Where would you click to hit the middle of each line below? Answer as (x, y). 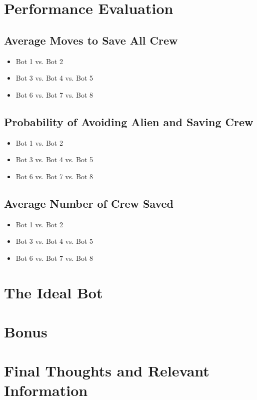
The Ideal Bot (53, 292)
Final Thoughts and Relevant (107, 371)
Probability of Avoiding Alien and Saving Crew (129, 121)
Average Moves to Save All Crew (91, 40)
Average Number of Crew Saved (89, 203)
